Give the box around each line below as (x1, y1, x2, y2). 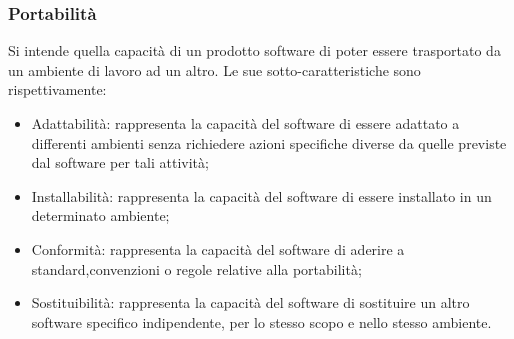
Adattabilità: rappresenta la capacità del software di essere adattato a (31, 113, 460, 133)
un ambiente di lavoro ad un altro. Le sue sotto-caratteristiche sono (8, 59, 421, 80)
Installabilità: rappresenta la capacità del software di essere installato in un (31, 185, 492, 206)
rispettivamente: (8, 79, 107, 100)
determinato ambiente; (31, 205, 170, 226)
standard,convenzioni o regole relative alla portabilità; (31, 258, 362, 279)
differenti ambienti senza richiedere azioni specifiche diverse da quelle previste (31, 132, 507, 153)
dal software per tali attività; (31, 152, 209, 173)
